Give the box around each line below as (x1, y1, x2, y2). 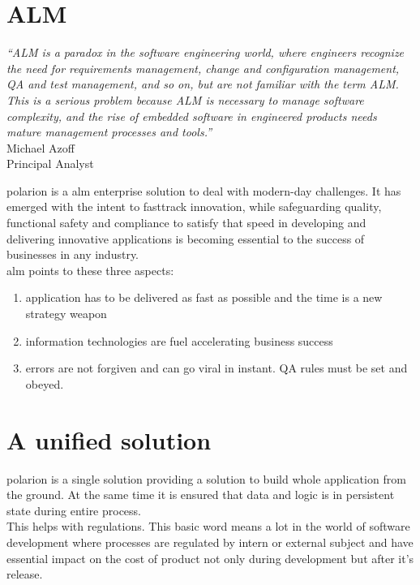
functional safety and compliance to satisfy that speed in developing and (6, 214, 366, 231)
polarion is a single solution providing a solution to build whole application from (6, 470, 406, 487)
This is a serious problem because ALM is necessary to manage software (6, 91, 364, 108)
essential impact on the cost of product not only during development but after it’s (6, 549, 414, 566)
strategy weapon (25, 305, 107, 322)
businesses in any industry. (6, 246, 139, 263)
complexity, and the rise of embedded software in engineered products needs (6, 107, 377, 124)
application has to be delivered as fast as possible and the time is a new (25, 289, 383, 306)
